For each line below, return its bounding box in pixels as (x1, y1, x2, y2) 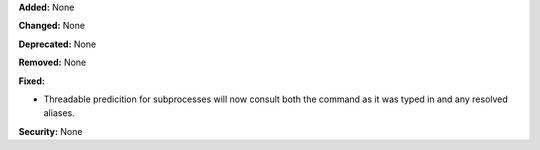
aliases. (43, 107, 75, 119)
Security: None (18, 125, 83, 137)
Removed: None (18, 56, 87, 69)
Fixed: (18, 75, 45, 87)
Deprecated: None (18, 38, 97, 50)
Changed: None (18, 20, 85, 32)
